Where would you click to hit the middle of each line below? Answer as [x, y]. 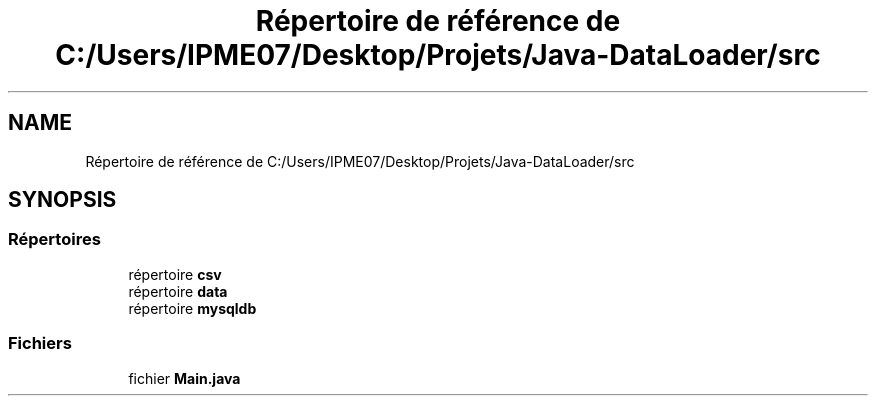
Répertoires [54, 239]
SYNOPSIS [62, 200]
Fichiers [40, 343]
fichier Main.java [184, 378]
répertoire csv [175, 274]
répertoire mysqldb [192, 308]
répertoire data [178, 291]
